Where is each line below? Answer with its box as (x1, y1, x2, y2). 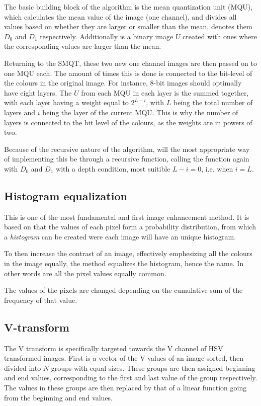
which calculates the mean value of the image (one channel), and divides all (4, 11, 237, 22)
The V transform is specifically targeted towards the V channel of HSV (4, 343, 223, 353)
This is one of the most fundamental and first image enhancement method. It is (4, 211, 249, 222)
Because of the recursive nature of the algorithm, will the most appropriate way (4, 143, 250, 154)
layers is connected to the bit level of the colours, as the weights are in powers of (4, 117, 252, 127)
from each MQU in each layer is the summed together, (81, 87, 249, 98)
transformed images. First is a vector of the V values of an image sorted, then (4, 353, 244, 363)
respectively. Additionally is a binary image (40, 31, 173, 41)
